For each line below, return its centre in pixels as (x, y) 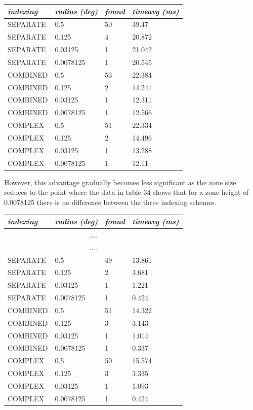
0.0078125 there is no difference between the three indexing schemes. (110, 202)
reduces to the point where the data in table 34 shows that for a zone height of (126, 192)
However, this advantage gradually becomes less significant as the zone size (120, 182)
